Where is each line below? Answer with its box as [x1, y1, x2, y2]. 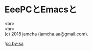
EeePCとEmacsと [4, 4, 77, 15]
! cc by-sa [4, 40, 24, 46]
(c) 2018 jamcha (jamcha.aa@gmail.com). [4, 31, 89, 37]
